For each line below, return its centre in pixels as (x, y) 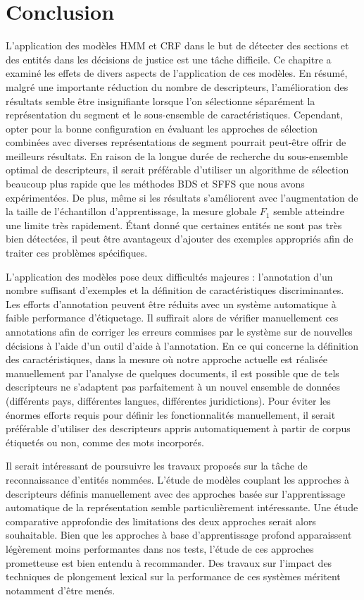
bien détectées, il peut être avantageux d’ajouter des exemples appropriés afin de (180, 239)
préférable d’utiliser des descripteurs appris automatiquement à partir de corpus (178, 428)
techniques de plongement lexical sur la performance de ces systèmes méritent (173, 576)
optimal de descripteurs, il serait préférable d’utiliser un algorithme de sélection (177, 170)
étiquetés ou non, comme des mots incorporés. (105, 442)
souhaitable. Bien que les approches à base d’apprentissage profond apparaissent (179, 535)
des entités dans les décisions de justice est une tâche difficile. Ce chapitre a (169, 59)
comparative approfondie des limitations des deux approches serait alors (161, 521)
